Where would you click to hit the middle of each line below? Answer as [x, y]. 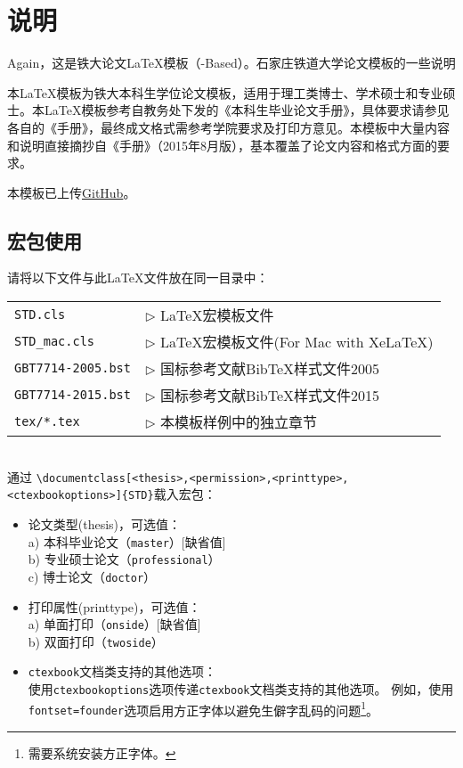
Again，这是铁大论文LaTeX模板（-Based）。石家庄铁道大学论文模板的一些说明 [231, 63]
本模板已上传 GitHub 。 [72, 192]
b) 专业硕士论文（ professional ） [124, 559]
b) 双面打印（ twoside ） [96, 641]
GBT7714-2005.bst [73, 368]
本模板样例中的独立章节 [239, 422]
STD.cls [40, 315]
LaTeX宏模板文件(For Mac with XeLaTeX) [297, 342]
